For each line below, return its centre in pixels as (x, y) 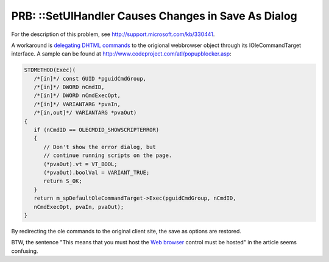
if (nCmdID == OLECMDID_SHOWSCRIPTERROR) (97, 130)
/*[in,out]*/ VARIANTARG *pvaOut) (85, 113)
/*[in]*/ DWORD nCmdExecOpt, (77, 96)
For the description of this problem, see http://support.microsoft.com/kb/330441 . (113, 34)
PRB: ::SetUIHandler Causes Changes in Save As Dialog (154, 16)
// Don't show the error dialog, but (100, 147)
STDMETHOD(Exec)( (50, 70)
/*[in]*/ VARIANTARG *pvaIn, (77, 104)
